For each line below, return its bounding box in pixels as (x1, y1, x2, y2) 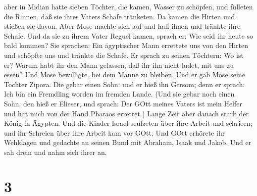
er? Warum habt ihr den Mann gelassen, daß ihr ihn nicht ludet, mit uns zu (4, 59, 234, 70)
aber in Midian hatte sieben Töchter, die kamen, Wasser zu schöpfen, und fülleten (4, 1, 253, 11)
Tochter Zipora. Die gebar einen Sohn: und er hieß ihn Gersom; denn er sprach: (4, 79, 245, 89)
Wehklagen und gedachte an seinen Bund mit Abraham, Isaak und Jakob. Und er (4, 137, 252, 147)
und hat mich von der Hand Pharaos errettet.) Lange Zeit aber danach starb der (4, 108, 249, 118)
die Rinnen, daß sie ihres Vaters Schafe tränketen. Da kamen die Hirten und (4, 11, 235, 21)
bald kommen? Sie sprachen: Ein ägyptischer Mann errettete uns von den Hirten (4, 40, 248, 50)
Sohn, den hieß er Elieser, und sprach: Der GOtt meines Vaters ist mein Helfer (4, 98, 242, 108)
